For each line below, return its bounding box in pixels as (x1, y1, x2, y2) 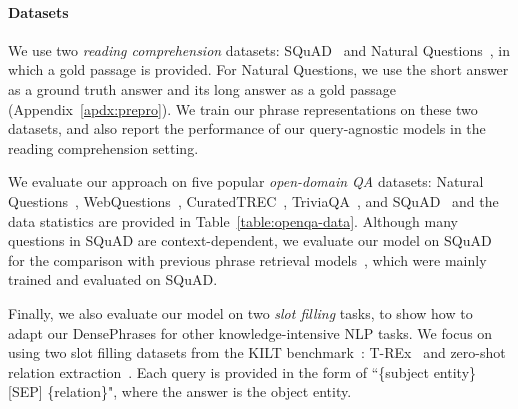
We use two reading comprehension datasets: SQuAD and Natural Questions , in (8, 39, 510, 60)
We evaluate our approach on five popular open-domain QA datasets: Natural (8, 171, 484, 192)
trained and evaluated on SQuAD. (8, 269, 218, 290)
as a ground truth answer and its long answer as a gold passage (8, 78, 397, 99)
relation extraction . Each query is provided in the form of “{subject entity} (8, 361, 477, 382)
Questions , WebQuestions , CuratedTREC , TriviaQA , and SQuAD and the (8, 190, 499, 211)
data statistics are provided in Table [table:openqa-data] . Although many (8, 210, 458, 231)
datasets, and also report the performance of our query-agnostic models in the (8, 118, 486, 139)
